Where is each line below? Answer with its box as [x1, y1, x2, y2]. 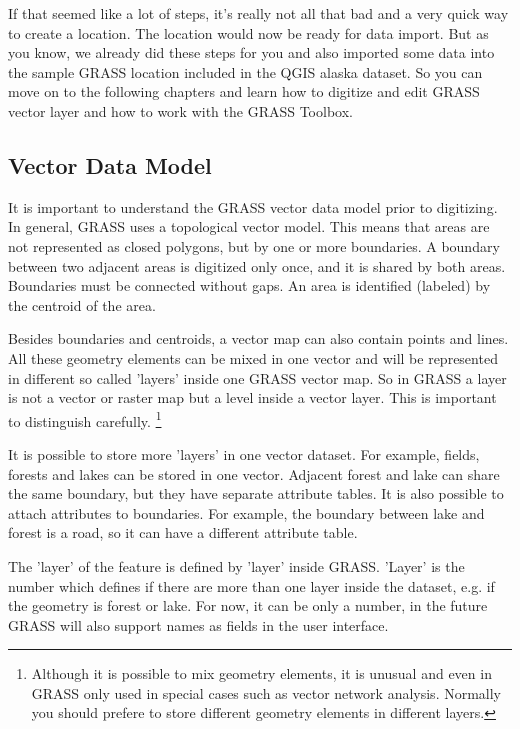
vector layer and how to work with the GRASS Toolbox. [8, 100, 353, 121]
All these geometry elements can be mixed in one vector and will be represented [8, 347, 498, 368]
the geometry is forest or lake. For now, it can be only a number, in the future [8, 595, 488, 616]
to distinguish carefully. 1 [8, 407, 162, 431]
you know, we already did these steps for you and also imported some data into [8, 42, 495, 63]
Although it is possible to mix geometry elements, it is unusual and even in [31, 663, 492, 684]
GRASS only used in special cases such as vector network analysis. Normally [31, 682, 502, 703]
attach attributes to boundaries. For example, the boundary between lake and [8, 502, 485, 523]
